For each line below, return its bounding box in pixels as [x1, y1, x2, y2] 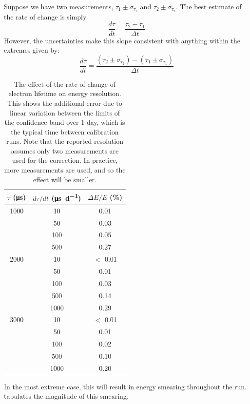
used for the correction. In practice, [12, 155, 118, 165]
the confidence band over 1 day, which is [4, 117, 125, 127]
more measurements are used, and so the [4, 165, 126, 175]
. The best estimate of [175, 1, 242, 11]
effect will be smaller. [33, 174, 96, 184]
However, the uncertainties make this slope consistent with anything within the [4, 35, 241, 45]
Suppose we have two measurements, [4, 1, 114, 11]
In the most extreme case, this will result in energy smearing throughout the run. [4, 381, 247, 391]
